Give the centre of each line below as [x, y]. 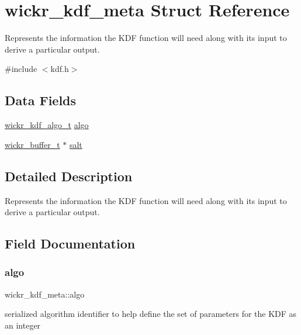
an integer [23, 325]
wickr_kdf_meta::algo [45, 294]
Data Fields [41, 100]
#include [21, 69]
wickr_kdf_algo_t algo [47, 125]
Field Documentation [70, 244]
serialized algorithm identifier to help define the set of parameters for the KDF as [151, 314]
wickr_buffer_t [32, 144]
